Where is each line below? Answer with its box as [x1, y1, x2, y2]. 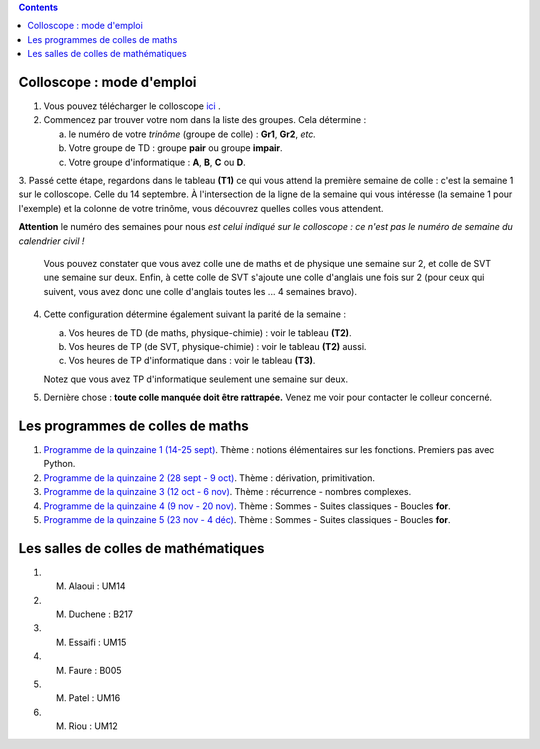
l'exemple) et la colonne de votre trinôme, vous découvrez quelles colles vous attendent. [18, 202, 384, 214]
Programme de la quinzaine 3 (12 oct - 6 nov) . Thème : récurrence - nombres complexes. [43, 486, 412, 498]
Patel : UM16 [68, 692, 121, 704]
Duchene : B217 [68, 608, 134, 620]
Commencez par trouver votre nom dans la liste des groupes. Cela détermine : [43, 114, 367, 126]
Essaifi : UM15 [68, 636, 127, 648]
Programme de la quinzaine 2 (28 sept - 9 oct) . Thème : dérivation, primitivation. [43, 471, 375, 484]
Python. [43, 458, 76, 470]
